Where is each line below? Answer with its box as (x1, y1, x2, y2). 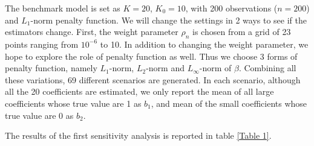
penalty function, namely (5, 62, 97, 74)
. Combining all (238, 62, 296, 74)
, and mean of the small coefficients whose (151, 97, 307, 109)
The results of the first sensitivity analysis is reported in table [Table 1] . (5, 129, 272, 142)
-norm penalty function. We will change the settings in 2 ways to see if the (30, 13, 307, 26)
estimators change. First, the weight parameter (5, 25, 178, 38)
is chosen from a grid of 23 (192, 25, 291, 38)
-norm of (199, 62, 232, 74)
